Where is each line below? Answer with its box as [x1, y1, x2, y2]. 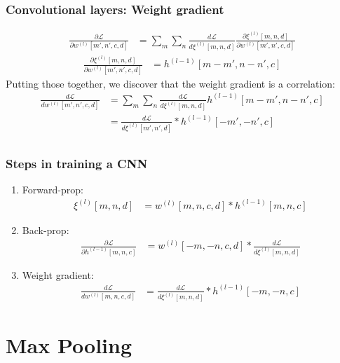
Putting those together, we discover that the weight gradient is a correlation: [6, 76, 335, 90]
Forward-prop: [22, 181, 83, 196]
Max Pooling [6, 330, 132, 359]
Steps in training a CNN [6, 154, 148, 172]
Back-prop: [22, 222, 69, 237]
